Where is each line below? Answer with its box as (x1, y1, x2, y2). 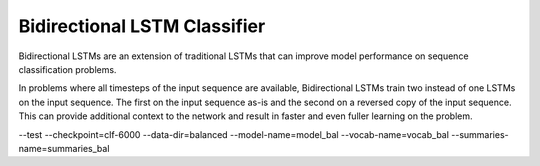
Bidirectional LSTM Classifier (18, 15, 266, 37)
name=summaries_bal (18, 142, 110, 154)
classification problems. (18, 63, 117, 75)
